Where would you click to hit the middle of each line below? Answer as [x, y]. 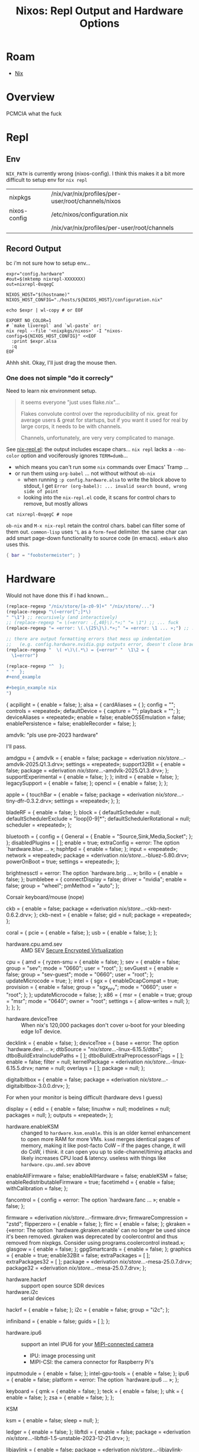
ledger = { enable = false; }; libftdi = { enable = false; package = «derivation [98, 1432]
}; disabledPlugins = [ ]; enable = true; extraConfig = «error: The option [93, 843]
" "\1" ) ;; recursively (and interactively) [62, 617]
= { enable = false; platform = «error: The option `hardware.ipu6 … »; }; [93, 1379]
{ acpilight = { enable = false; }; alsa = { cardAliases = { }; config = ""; [91, 705]
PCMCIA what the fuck [34, 113]
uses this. [18, 544]
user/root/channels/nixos [86, 201]
